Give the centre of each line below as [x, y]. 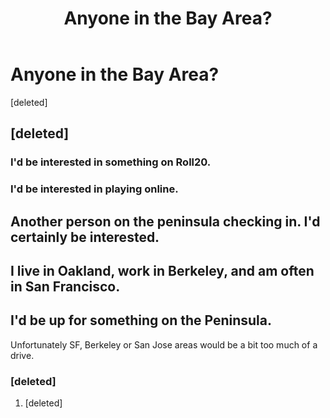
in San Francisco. [65, 286]
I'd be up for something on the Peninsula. [141, 320]
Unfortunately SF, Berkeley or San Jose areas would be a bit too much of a [164, 344]
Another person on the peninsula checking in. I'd [165, 221]
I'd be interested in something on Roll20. [111, 162]
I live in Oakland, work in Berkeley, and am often [162, 270]
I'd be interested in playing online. [94, 189]
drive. [22, 355]
